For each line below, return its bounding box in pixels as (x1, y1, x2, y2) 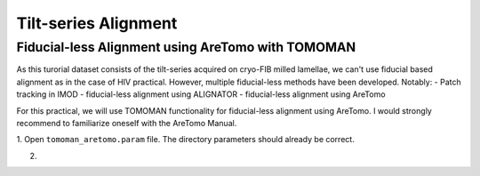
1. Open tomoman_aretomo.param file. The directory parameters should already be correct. (16, 134, 355, 145)
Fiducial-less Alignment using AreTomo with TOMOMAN (16, 39, 356, 55)
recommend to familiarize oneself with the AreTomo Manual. (16, 117, 237, 128)
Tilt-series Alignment (16, 13, 178, 33)
